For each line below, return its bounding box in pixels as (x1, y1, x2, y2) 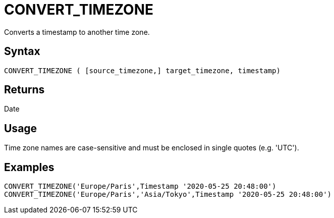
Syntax (4, 45, 40, 58)
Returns (4, 83, 45, 96)
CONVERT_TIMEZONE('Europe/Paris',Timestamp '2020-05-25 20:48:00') (4, 182, 276, 191)
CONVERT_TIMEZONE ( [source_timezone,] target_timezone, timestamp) (4, 66, 281, 75)
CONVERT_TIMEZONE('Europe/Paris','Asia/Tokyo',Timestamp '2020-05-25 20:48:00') (4, 190, 332, 199)
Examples (4, 160, 54, 174)
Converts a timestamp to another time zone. (4, 27, 150, 36)
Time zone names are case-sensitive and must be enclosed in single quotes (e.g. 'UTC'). (4, 143, 299, 152)
